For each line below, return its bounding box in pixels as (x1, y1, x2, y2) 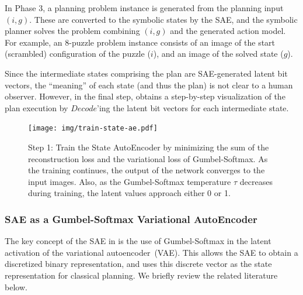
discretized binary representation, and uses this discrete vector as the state (5, 258, 272, 270)
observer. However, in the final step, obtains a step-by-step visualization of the (5, 90, 285, 102)
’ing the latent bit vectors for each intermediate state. (96, 101, 289, 114)
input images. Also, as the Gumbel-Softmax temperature (28, 175, 231, 187)
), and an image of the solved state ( (153, 47, 284, 60)
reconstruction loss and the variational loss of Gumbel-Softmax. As (28, 152, 268, 164)
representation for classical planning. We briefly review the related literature (5, 269, 278, 281)
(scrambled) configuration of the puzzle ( (5, 47, 151, 60)
